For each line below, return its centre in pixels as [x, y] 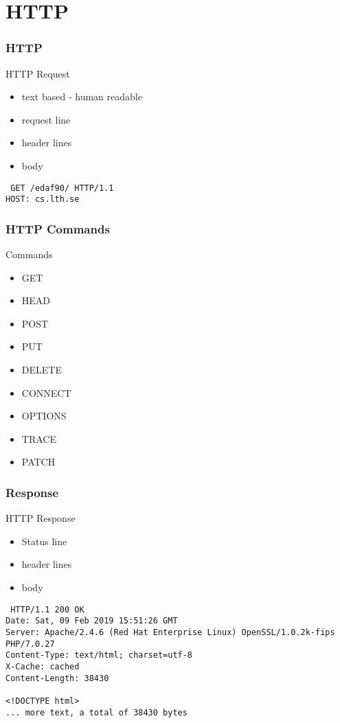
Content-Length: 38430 [57, 678]
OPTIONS [44, 416]
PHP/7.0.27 [30, 644]
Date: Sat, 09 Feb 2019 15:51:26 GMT [92, 621]
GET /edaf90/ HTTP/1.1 [62, 188]
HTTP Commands [58, 228]
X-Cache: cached [43, 666]
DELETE [42, 370]
